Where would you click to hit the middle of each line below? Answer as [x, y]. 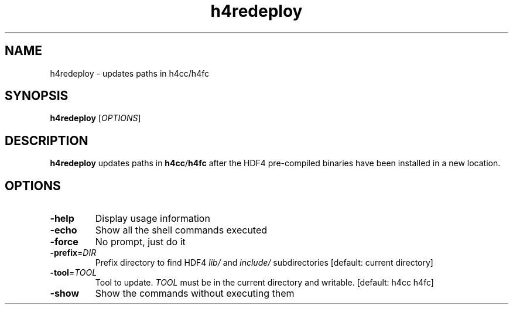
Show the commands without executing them [195, 293]
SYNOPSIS [37, 96]
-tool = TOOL [73, 273]
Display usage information [153, 219]
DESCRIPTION [47, 140]
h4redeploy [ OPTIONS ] [95, 118]
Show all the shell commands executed [181, 230]
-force [64, 242]
